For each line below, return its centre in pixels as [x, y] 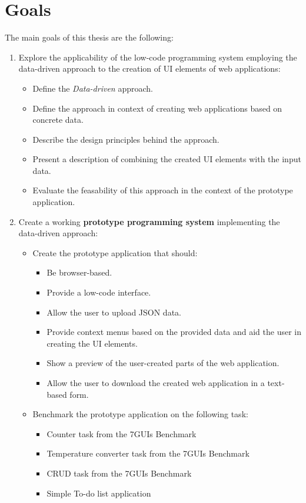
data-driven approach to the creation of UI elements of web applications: [149, 68]
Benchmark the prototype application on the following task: [140, 414]
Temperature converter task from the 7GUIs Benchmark [148, 453]
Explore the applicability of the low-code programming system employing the [158, 57]
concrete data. [58, 120]
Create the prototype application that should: [115, 252]
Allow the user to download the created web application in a [156, 383]
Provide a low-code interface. [99, 292]
